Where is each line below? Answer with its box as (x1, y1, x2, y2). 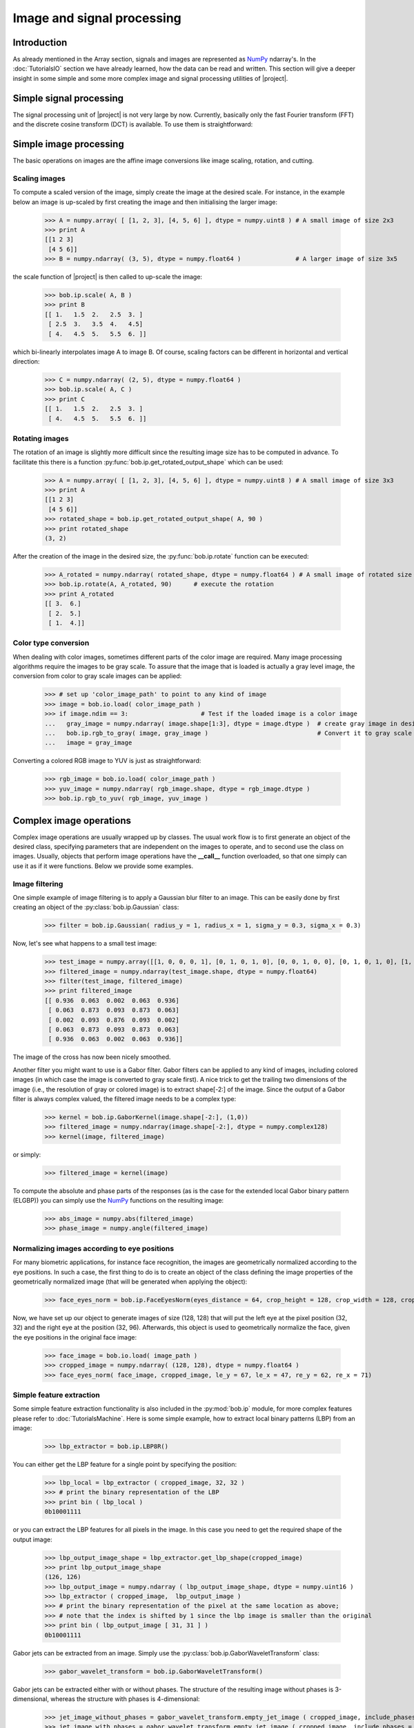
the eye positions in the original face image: (12, 1333, 137, 1341)
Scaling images (12, 173, 66, 183)
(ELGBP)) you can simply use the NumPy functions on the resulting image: (12, 1196, 224, 1205)
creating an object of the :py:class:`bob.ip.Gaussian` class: (12, 903, 179, 912)
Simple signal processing (12, 92, 124, 104)
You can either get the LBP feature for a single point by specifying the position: (12, 1460, 237, 1468)
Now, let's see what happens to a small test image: (12, 939, 157, 948)
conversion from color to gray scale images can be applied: (12, 672, 182, 680)
